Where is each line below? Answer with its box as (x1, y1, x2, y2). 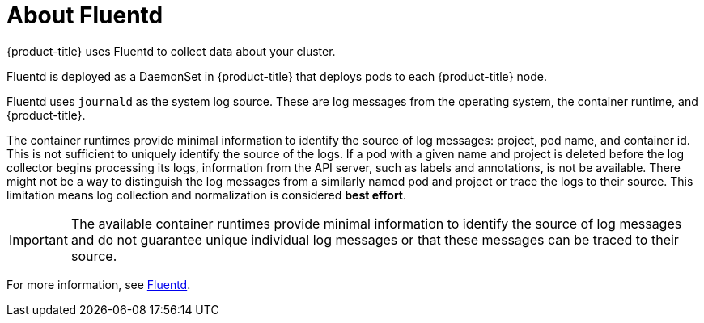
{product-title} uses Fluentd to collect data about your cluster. (6, 44, 336, 58)
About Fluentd (6, 2, 163, 29)
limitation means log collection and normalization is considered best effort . (6, 187, 407, 202)
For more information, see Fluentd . (6, 277, 191, 292)
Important (9, 231, 68, 248)
